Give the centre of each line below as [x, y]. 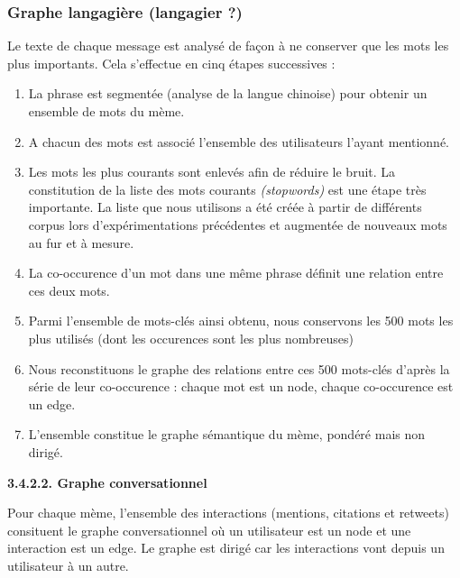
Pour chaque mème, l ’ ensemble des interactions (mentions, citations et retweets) [228, 513]
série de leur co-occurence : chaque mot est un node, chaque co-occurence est [241, 386]
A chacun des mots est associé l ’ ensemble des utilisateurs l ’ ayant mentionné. [239, 141]
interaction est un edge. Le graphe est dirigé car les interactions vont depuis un [226, 548]
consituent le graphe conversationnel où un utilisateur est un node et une [209, 530]
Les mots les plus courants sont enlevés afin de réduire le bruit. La [212, 172]
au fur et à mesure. [81, 242]
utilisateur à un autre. [68, 565]
